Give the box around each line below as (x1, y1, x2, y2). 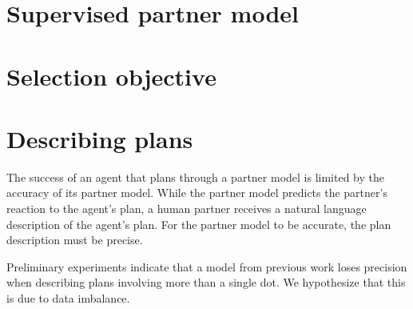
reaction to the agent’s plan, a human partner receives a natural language (6, 200, 367, 217)
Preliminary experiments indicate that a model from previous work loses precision (6, 258, 407, 275)
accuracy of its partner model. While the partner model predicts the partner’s (6, 184, 387, 201)
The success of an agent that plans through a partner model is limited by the (6, 168, 384, 185)
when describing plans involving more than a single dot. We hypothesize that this (6, 274, 406, 291)
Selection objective (6, 59, 216, 92)
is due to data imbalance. (6, 290, 130, 307)
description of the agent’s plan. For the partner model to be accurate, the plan (6, 215, 391, 232)
